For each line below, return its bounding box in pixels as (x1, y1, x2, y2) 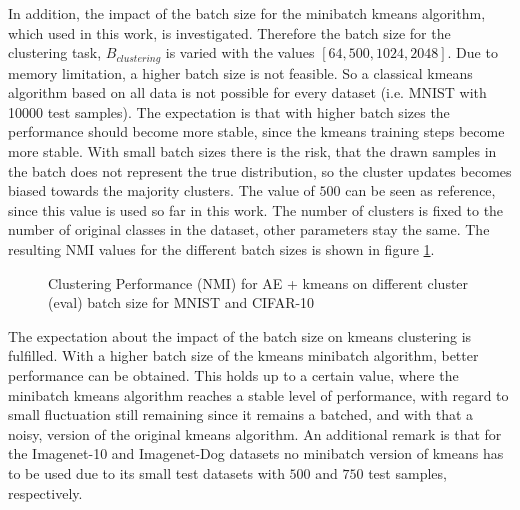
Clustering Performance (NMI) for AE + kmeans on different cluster (48, 272, 469, 293)
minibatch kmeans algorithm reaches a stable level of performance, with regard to (8, 384, 509, 405)
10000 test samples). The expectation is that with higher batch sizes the (8, 101, 450, 122)
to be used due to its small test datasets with (8, 462, 285, 483)
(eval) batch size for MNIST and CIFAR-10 (48, 292, 315, 313)
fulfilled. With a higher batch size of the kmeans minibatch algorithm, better (8, 345, 479, 366)
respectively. (8, 482, 83, 503)
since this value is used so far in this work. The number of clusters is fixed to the (8, 199, 504, 220)
